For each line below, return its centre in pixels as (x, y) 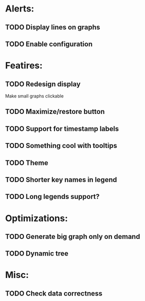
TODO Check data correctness (54, 293)
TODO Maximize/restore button (55, 112)
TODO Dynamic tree (37, 254)
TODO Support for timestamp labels (62, 129)
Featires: (24, 66)
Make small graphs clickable (34, 96)
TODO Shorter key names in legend (61, 180)
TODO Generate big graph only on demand (73, 236)
